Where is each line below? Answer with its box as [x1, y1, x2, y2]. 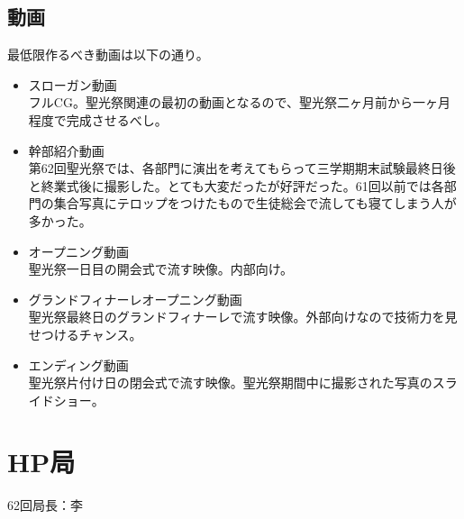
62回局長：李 [7, 496, 83, 514]
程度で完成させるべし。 [28, 110, 168, 129]
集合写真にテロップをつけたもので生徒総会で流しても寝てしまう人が [53, 194, 457, 213]
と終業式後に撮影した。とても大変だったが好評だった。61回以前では [28, 176, 432, 195]
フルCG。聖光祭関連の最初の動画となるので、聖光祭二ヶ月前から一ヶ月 [28, 93, 450, 112]
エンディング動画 [28, 355, 129, 374]
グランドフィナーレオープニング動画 [28, 289, 242, 308]
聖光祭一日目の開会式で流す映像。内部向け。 [28, 259, 294, 278]
